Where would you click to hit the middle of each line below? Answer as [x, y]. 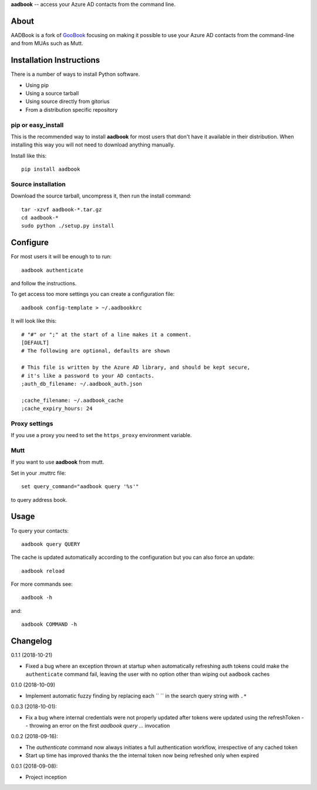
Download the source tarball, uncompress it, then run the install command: [101, 196]
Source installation [38, 184]
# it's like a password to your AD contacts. [88, 376]
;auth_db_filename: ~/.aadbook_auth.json [82, 384]
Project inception [46, 777]
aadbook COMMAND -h [49, 624]
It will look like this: [34, 321]
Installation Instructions [55, 60]
